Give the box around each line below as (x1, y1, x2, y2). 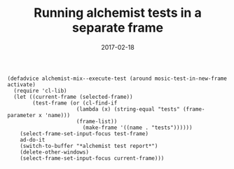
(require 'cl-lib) (13, 87, 68, 94)
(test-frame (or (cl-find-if (32, 100, 118, 107)
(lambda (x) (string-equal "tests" (76, 105, 180, 113)
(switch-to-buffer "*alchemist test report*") (20, 142, 158, 149)
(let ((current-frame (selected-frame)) (13, 93, 133, 100)
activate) (7, 81, 36, 88)
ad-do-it (20, 136, 46, 143)
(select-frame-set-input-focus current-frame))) (20, 154, 165, 162)
